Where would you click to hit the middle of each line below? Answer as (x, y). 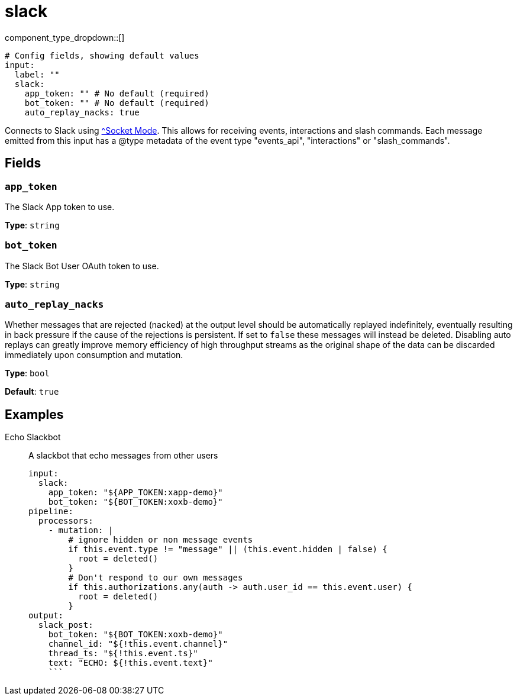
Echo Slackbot (33, 437)
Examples (34, 414)
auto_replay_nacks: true (82, 112)
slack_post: (66, 625)
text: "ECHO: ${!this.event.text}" (130, 663)
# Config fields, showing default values (102, 55)
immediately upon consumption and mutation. (94, 355)
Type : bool (27, 373)
